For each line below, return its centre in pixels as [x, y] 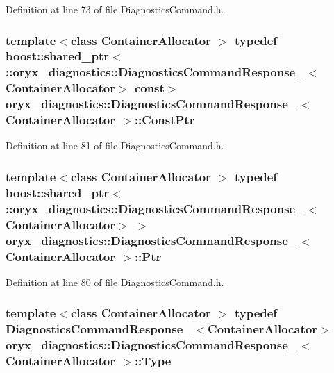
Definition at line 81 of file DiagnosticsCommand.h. [115, 146]
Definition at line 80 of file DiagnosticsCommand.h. [115, 282]
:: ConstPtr [165, 120]
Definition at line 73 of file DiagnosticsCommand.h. [115, 9]
